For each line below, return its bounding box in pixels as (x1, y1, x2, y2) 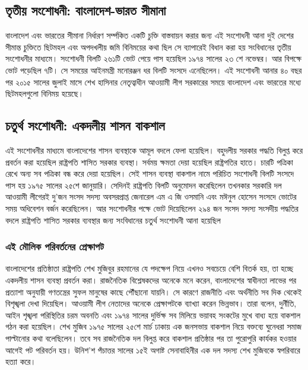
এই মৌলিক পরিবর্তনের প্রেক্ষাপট (5, 239, 104, 254)
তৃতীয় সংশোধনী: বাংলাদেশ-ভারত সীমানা (5, 1, 166, 20)
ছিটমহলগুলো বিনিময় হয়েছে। (5, 87, 84, 100)
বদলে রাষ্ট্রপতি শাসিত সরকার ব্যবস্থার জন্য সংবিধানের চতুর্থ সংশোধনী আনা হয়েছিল (5, 213, 221, 226)
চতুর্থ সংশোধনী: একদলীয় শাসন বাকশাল (5, 116, 165, 135)
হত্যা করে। (5, 355, 36, 368)
